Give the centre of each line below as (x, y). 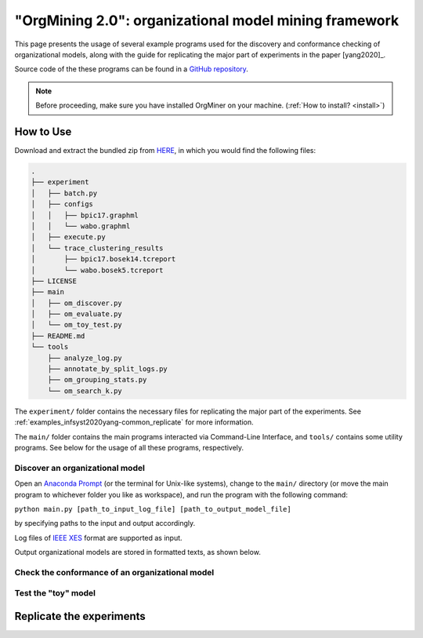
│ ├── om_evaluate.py (77, 314)
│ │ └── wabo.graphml (81, 226)
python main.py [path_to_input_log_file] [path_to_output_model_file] (153, 509)
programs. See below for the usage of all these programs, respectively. (129, 447)
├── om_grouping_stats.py (97, 380)
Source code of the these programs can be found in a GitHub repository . (131, 69)
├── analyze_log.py (85, 358)
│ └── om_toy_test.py (77, 325)
